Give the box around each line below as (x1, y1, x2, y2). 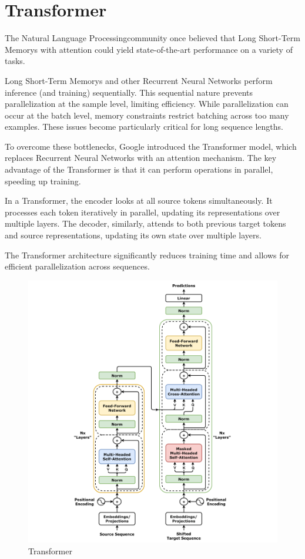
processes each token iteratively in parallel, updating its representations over (5, 206, 280, 218)
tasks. (5, 55, 25, 67)
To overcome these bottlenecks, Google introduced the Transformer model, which (5, 140, 297, 152)
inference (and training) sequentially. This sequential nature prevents (5, 86, 253, 98)
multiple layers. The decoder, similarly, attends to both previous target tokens (5, 217, 286, 230)
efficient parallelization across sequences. (5, 260, 150, 272)
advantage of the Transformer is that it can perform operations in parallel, (5, 163, 273, 176)
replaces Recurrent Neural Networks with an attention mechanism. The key (5, 151, 277, 164)
